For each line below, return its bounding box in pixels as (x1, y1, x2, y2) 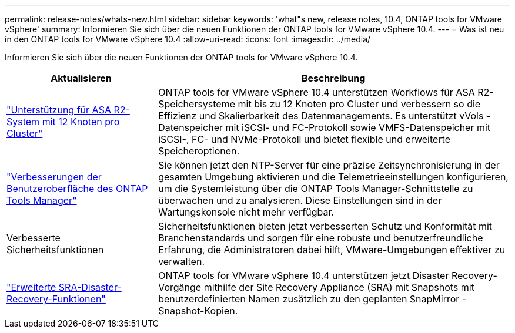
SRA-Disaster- (58, 281, 122, 293)
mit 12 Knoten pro (42, 116, 120, 127)
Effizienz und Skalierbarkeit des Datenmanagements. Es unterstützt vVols (158, 110, 484, 122)
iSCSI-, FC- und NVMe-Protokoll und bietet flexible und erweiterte (158, 133, 451, 145)
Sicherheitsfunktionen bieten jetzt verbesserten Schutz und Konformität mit (158, 220, 493, 232)
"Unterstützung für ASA (6, 104, 111, 116)
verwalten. (158, 255, 205, 267)
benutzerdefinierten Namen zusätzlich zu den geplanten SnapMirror (158, 293, 460, 305)
